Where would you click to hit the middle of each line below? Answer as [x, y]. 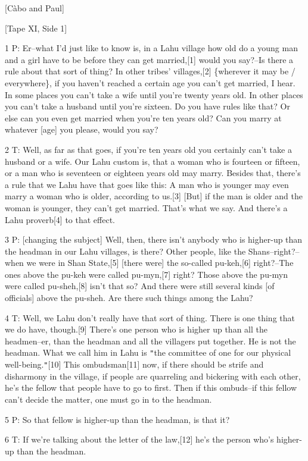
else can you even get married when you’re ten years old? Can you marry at [143, 117]
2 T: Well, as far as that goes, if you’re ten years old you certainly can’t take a [148, 149]
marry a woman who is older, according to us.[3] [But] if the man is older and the [154, 196]
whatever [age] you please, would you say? [82, 129]
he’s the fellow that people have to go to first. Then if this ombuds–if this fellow [151, 388]
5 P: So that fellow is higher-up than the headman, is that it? [117, 419]
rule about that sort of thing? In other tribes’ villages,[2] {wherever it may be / [150, 71]
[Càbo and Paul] [35, 8]
